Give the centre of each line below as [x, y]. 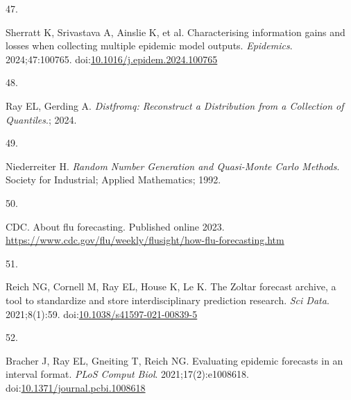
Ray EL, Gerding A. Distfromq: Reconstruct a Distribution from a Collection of [175, 105]
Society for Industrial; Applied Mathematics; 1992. [113, 180]
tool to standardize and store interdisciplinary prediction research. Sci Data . [168, 300]
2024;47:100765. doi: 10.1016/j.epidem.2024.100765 [112, 59]
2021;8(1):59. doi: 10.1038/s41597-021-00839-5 [102, 314]
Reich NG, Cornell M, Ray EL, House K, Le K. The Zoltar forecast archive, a [171, 286]
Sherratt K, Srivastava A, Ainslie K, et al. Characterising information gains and [175, 32]
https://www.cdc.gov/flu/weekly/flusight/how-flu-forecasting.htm [145, 240]
